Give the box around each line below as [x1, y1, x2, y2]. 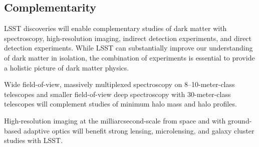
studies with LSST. [4, 135, 63, 145]
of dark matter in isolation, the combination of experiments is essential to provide [4, 52, 255, 62]
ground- [227, 115, 252, 125]
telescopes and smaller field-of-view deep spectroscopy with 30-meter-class [4, 88, 231, 99]
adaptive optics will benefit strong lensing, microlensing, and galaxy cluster [23, 125, 254, 135]
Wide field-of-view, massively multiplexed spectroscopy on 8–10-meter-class [4, 79, 235, 89]
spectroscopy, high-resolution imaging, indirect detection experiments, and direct [4, 32, 252, 43]
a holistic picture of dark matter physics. [4, 62, 129, 72]
